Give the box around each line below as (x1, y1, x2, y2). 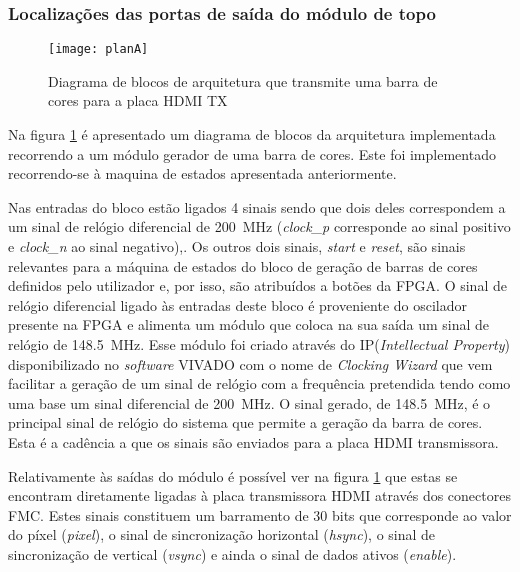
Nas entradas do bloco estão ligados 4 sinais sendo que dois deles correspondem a (8, 196, 506, 217)
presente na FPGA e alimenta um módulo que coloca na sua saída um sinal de (8, 314, 490, 335)
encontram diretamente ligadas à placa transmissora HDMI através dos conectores (8, 485, 511, 506)
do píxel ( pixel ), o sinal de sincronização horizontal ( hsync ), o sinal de (8, 524, 436, 545)
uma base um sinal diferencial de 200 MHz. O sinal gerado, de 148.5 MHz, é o (8, 392, 491, 413)
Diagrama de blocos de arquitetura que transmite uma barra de (48, 70, 438, 91)
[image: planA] (48, 42, 149, 57)
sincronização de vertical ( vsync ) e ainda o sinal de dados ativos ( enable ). (8, 543, 457, 564)
